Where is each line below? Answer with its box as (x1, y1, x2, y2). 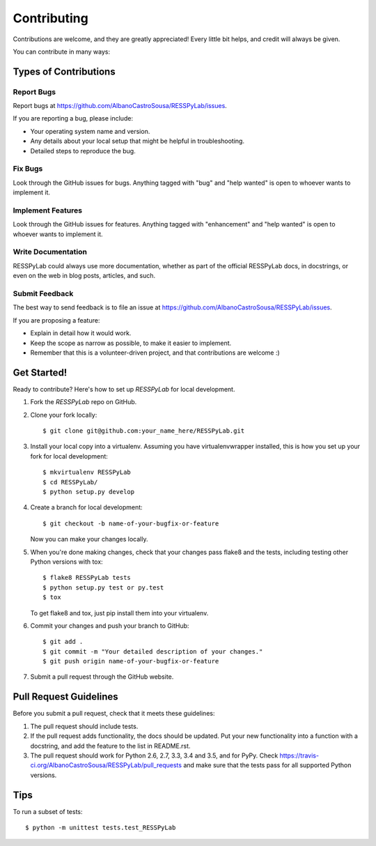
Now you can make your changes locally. (30, 535, 148, 544)
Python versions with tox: (30, 557, 104, 566)
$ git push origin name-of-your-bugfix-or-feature (42, 657, 219, 666)
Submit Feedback (13, 289, 74, 299)
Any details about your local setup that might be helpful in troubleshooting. (30, 137, 245, 146)
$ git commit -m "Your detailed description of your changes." (42, 647, 263, 655)
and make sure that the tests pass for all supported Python (183, 761, 352, 769)
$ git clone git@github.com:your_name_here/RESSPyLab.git (42, 427, 245, 435)
